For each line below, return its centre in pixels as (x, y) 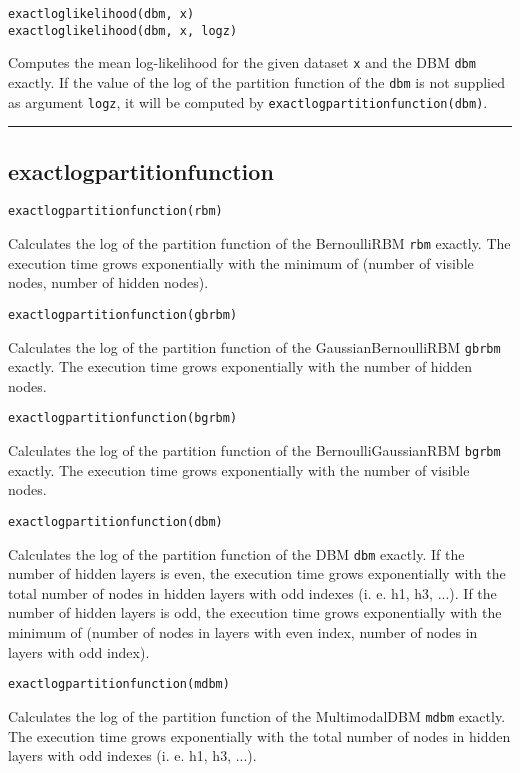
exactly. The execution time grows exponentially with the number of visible (239, 469)
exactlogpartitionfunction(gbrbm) (123, 314)
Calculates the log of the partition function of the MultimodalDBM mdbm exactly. (257, 715)
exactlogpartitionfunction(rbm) (115, 211)
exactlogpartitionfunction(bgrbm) (123, 418)
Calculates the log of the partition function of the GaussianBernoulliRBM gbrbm (254, 346)
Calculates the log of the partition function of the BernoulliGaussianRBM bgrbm (254, 450)
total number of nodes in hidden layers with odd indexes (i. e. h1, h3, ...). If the (252, 592)
